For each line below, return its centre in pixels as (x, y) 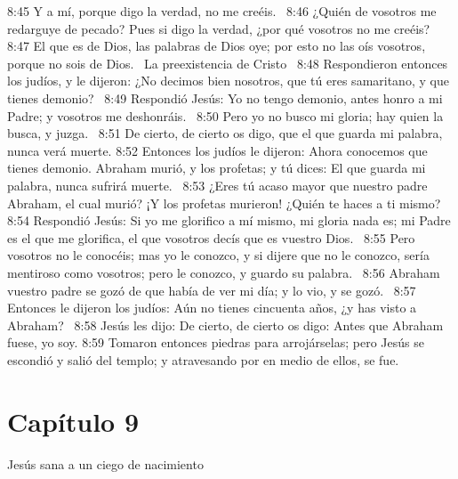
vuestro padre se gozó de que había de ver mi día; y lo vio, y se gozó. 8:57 (212, 290)
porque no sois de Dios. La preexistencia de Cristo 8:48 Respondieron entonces (228, 63)
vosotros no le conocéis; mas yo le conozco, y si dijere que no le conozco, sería (218, 255)
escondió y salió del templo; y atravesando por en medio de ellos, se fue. (203, 359)
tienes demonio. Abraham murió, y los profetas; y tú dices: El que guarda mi (217, 168)
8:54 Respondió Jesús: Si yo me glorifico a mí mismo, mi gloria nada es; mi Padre (229, 220)
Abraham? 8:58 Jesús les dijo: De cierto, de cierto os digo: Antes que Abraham (225, 325)
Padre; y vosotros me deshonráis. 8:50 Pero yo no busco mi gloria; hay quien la (225, 115)
